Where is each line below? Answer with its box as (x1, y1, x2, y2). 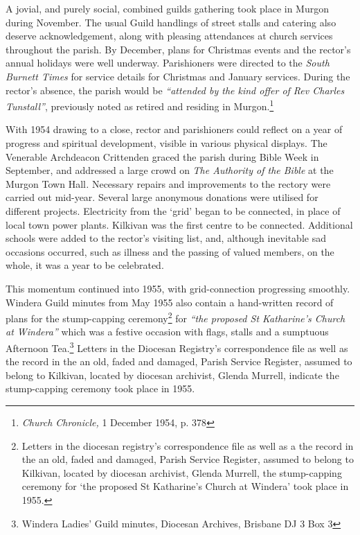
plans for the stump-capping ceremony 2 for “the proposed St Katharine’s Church (6, 309, 345, 325)
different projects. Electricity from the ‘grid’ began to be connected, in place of (6, 203, 341, 218)
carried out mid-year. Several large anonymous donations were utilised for (6, 190, 318, 204)
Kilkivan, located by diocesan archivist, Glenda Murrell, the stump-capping (21, 465, 342, 480)
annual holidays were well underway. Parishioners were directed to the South (6, 55, 330, 70)
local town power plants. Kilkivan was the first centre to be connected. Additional (6, 217, 353, 231)
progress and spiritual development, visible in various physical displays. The (6, 136, 327, 150)
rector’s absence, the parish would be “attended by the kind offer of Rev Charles (6, 82, 345, 97)
